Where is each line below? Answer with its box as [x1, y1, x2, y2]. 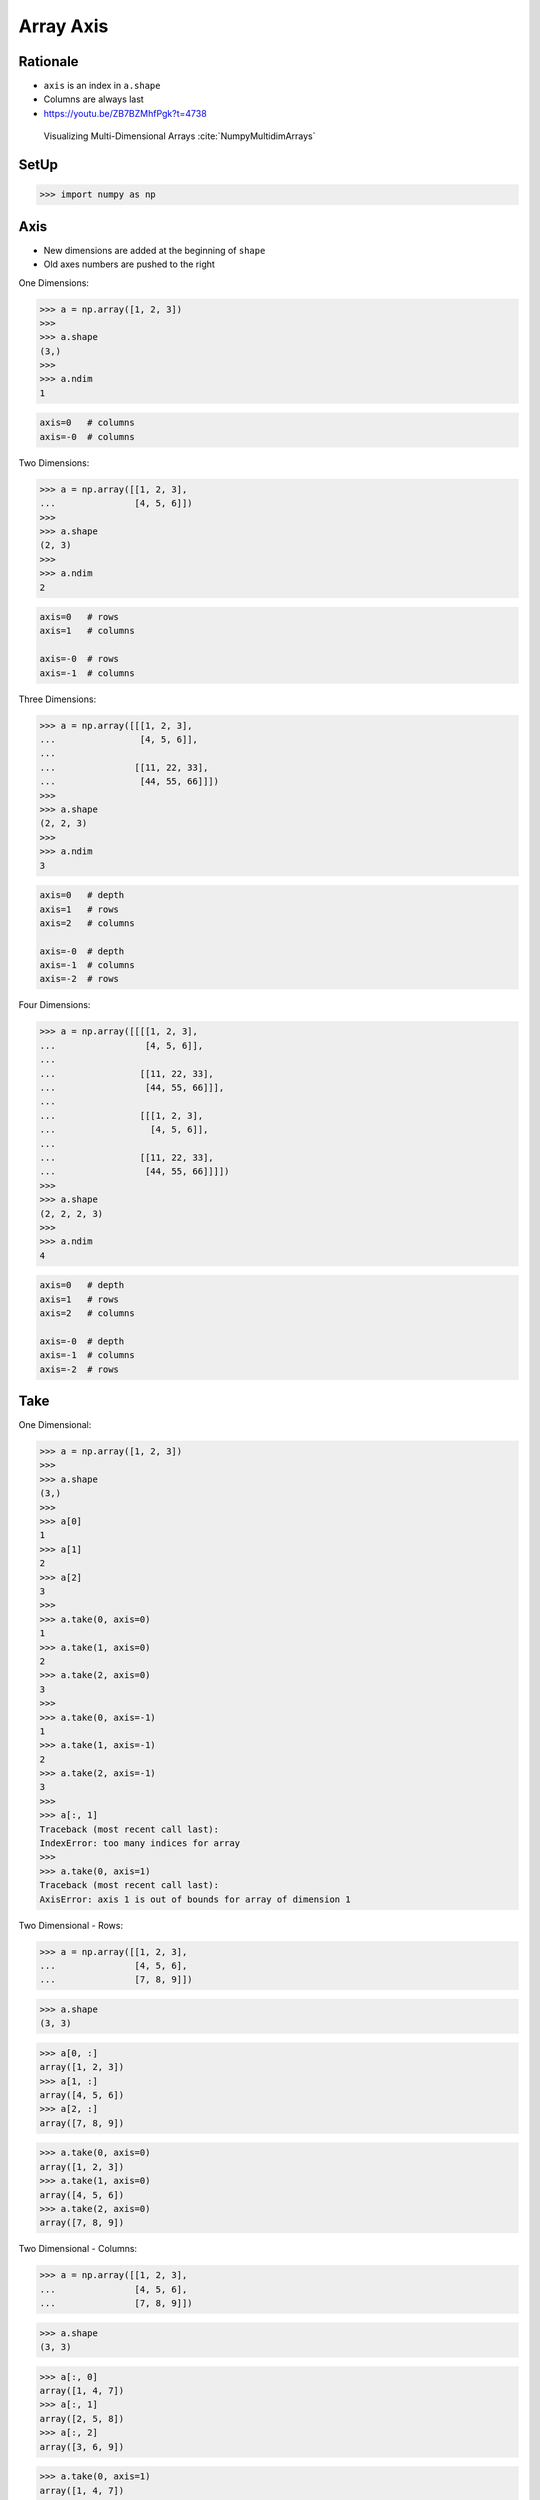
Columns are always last [43, 93, 144, 105]
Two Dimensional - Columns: [18, 2243, 138, 2255]
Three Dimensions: [18, 693, 97, 705]
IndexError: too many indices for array [39, 1838, 240, 1849]
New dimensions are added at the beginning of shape [43, 244, 266, 256]
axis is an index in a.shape [43, 80, 161, 92]
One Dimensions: [18, 276, 90, 289]
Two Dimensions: [18, 456, 90, 469]
